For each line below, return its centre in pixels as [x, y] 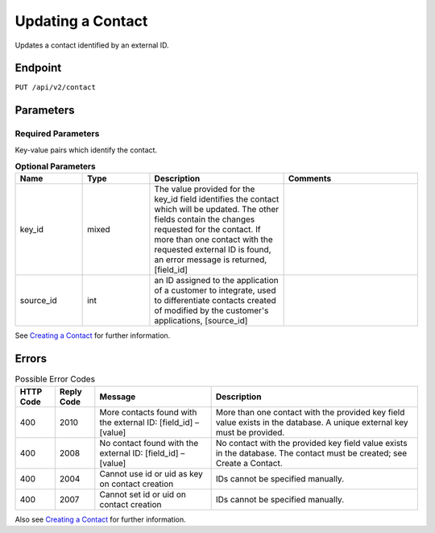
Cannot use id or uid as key [151, 473]
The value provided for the [205, 189]
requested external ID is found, [213, 250]
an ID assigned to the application [216, 281]
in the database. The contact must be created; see [311, 453]
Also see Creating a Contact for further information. [101, 519]
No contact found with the [149, 443]
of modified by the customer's [211, 310]
